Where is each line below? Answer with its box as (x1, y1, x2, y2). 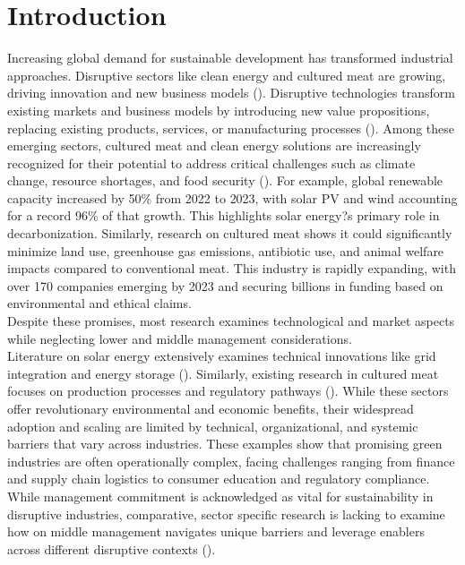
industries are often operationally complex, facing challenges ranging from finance (7, 451, 455, 470)
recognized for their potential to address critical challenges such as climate (7, 153, 416, 172)
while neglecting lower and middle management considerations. (7, 329, 352, 347)
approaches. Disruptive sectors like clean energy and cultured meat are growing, (7, 65, 446, 84)
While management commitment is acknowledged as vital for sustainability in (7, 486, 434, 505)
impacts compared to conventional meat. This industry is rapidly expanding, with (7, 259, 456, 278)
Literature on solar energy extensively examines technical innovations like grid (7, 347, 436, 365)
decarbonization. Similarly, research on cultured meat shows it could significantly (7, 224, 452, 243)
